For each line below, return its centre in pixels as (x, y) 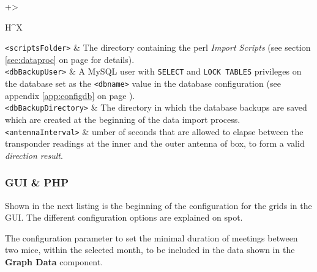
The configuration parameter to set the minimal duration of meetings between (151, 237)
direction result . (34, 155)
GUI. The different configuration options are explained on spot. (124, 217)
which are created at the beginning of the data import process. (123, 119)
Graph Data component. (54, 262)
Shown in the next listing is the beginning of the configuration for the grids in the (158, 205)
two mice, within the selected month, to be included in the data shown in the (150, 250)
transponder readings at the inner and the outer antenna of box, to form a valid (155, 143)
